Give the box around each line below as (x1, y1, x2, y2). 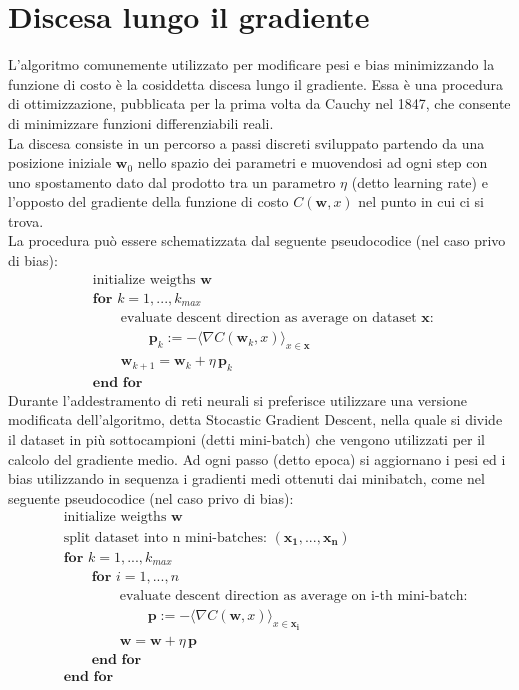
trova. (8, 210, 44, 231)
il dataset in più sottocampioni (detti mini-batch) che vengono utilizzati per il (8, 429, 485, 450)
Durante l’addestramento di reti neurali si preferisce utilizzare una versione (8, 389, 467, 410)
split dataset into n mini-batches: (63, 530, 267, 545)
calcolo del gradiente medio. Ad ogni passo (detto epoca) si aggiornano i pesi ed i (8, 448, 506, 469)
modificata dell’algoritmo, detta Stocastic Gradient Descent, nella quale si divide (8, 409, 503, 430)
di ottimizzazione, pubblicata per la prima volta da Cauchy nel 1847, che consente (8, 93, 511, 114)
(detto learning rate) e (351, 171, 488, 192)
